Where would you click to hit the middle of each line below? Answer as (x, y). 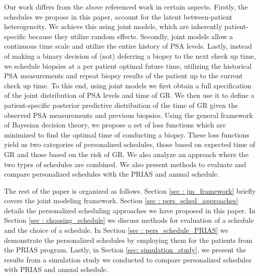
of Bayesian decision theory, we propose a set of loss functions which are (115, 125)
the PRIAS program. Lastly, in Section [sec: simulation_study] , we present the (125, 250)
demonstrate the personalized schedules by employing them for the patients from (128, 240)
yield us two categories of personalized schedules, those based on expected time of (130, 144)
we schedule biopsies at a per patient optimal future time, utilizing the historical (128, 65)
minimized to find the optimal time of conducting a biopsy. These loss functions (127, 134)
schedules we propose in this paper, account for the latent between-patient (118, 16)
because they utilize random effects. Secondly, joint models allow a (131, 36)
